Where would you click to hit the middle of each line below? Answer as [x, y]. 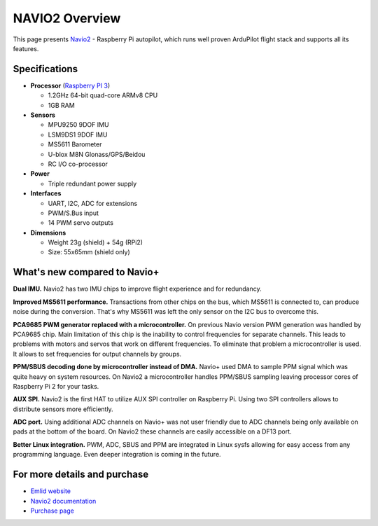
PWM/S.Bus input [73, 213]
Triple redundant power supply [92, 184]
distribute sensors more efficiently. [63, 409]
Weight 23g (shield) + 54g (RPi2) [96, 242]
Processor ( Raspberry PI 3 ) [70, 85]
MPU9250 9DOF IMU [78, 125]
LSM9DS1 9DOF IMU [78, 134]
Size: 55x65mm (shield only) [89, 252]
